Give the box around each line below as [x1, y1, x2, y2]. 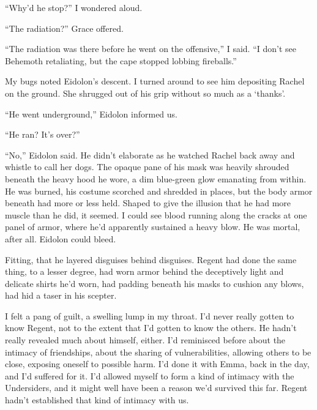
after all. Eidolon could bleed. [5, 232, 116, 245]
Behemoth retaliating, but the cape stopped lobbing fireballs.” [5, 54, 237, 67]
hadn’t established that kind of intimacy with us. [5, 393, 189, 406]
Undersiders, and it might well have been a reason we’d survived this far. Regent [5, 381, 308, 394]
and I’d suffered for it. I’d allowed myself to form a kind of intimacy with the [5, 369, 294, 382]
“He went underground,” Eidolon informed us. [5, 107, 177, 120]
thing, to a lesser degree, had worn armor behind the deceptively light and [5, 265, 284, 278]
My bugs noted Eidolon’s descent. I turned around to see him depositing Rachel [5, 75, 305, 88]
